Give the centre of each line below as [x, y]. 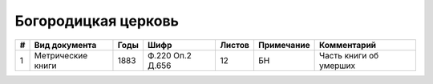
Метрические [61, 55]
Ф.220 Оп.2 [170, 55]
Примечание [284, 45]
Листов [235, 45]
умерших [337, 66]
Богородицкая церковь [97, 21]
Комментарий [348, 45]
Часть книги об [349, 55]
